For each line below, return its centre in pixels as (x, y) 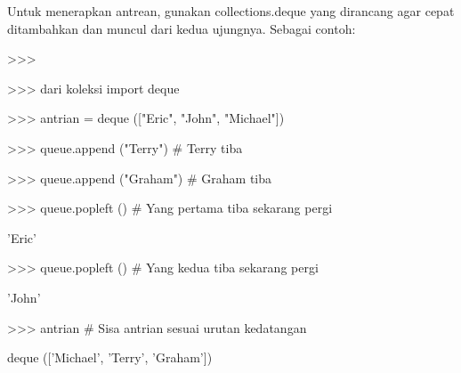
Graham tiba (237, 178)
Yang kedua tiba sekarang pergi (232, 268)
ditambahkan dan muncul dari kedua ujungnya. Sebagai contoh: (182, 28)
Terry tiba (214, 147)
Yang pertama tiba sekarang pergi (239, 208)
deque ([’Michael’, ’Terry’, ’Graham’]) (110, 357)
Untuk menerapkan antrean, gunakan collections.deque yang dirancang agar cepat (231, 11)
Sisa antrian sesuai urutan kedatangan (202, 327)
